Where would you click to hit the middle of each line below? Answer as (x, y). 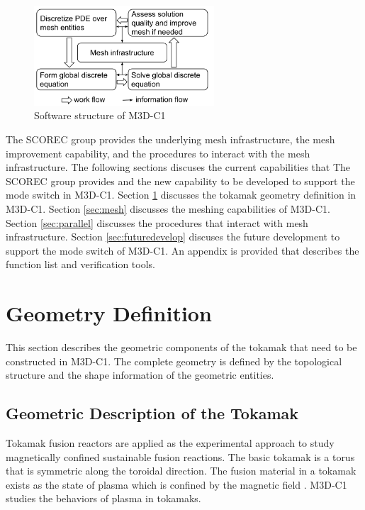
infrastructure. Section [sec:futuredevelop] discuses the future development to (173, 237)
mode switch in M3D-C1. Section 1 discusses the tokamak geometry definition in (181, 195)
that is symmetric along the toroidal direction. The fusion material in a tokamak (181, 471)
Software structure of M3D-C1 (100, 115)
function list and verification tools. (81, 264)
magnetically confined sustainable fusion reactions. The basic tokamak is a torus (180, 456)
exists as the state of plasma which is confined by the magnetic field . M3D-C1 (176, 484)
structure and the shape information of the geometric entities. (140, 375)
